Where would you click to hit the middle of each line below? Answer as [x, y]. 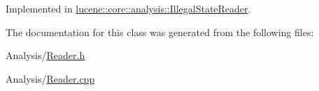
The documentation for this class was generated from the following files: [160, 32]
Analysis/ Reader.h [45, 55]
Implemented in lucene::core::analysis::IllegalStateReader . [128, 8]
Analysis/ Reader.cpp [50, 78]
